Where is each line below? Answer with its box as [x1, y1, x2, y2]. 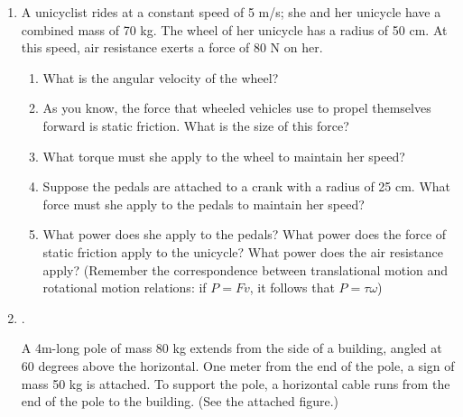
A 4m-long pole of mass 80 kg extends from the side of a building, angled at [21, 338, 442, 357]
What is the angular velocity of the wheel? [42, 68, 279, 87]
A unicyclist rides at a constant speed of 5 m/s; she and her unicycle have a [21, 3, 441, 21]
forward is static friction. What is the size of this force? [42, 116, 349, 134]
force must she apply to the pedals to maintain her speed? [42, 194, 365, 213]
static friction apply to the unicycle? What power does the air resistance [42, 242, 443, 261]
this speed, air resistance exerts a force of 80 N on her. [21, 38, 323, 57]
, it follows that [249, 278, 335, 297]
